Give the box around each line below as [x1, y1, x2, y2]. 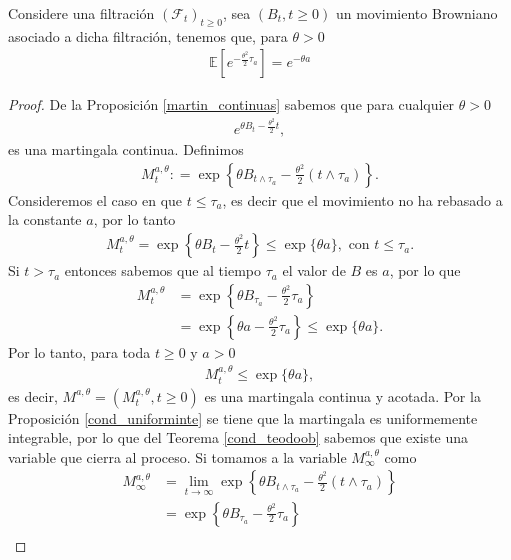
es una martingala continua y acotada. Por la [204, 385, 481, 406]
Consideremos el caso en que [8, 189, 183, 210]
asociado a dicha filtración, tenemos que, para [8, 25, 288, 46]
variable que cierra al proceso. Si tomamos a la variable [8, 446, 347, 467]
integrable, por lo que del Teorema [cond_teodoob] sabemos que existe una [8, 427, 469, 448]
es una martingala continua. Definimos [8, 139, 244, 160]
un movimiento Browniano [335, 3, 498, 23]
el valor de [282, 260, 346, 281]
